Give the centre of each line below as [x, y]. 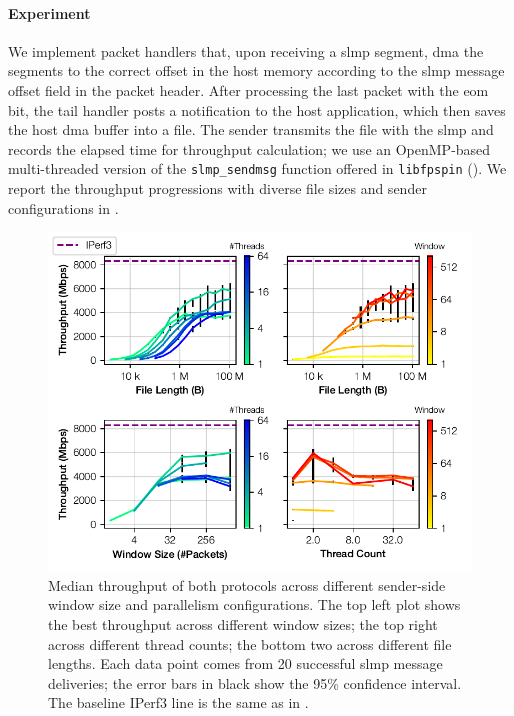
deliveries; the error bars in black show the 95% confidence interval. [255, 682]
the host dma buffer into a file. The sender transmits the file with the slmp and [251, 129]
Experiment [49, 12]
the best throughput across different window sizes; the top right [243, 624]
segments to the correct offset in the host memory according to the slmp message [256, 70]
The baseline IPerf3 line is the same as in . [178, 702]
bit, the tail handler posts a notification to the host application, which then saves [257, 109]
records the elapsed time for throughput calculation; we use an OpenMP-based [249, 148]
